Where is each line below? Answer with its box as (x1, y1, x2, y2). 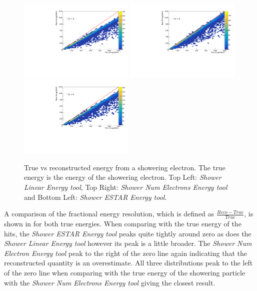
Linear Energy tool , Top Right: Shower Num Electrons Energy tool (24, 182, 227, 192)
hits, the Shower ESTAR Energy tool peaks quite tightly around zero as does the (4, 228, 251, 238)
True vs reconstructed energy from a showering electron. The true (24, 162, 225, 172)
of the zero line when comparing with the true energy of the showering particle (4, 267, 245, 277)
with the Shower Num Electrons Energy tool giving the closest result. (4, 277, 215, 287)
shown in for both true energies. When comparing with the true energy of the (4, 218, 241, 229)
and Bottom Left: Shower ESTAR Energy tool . (24, 191, 167, 202)
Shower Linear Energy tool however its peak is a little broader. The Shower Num (4, 238, 252, 248)
